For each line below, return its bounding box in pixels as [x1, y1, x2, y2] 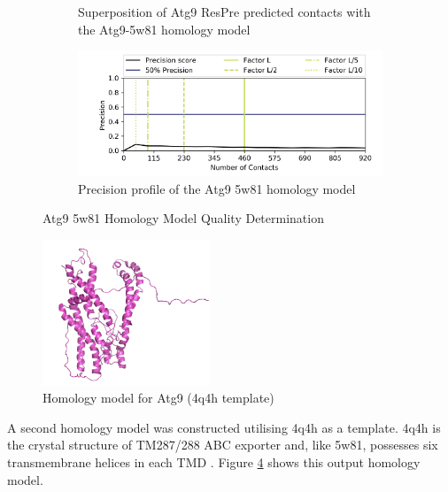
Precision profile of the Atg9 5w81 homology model [78, 179, 356, 197]
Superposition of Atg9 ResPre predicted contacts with [78, 3, 371, 20]
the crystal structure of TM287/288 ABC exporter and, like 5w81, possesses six [7, 435, 438, 454]
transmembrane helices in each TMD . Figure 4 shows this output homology [7, 452, 421, 471]
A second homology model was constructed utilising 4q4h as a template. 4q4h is [7, 418, 441, 436]
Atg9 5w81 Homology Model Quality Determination [42, 209, 324, 227]
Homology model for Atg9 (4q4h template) [42, 388, 274, 407]
